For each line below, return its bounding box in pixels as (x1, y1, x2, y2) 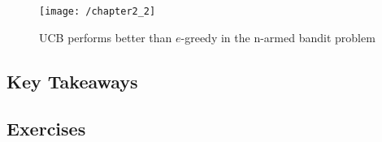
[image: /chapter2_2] (39, 6, 156, 17)
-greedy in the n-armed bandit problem (180, 28, 375, 45)
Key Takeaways (7, 68, 138, 93)
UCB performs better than (39, 28, 172, 45)
